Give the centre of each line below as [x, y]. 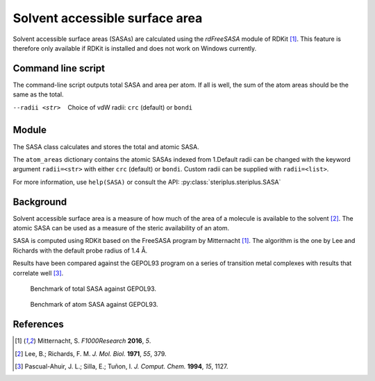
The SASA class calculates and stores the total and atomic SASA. [106, 146]
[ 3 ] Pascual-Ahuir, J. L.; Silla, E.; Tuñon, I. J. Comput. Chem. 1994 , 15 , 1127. [122, 366]
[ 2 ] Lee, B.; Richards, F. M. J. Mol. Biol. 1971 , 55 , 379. [91, 353]
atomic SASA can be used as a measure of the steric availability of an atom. [121, 228]
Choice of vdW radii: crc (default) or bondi [130, 107]
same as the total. [38, 94]
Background [40, 202]
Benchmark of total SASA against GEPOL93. [93, 289]
